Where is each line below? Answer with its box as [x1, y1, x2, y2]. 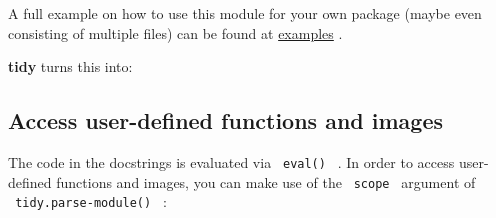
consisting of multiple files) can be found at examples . [8, 22, 343, 43]
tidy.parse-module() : [15, 191, 167, 212]
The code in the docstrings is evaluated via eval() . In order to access [8, 151, 455, 172]
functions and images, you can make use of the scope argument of [56, 171, 476, 192]
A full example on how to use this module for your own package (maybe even [8, 3, 482, 23]
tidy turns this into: [8, 56, 133, 77]
